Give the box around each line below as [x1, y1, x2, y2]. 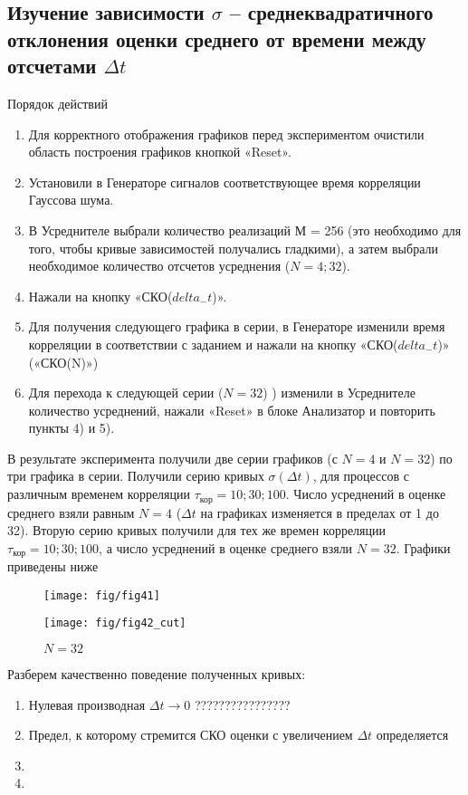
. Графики [396, 538, 451, 557]
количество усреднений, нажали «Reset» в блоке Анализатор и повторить [28, 400, 435, 419]
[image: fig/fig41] [43, 589, 160, 602]
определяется [376, 725, 449, 744]
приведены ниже [7, 557, 99, 576]
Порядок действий [7, 93, 108, 112]
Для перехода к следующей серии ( [28, 383, 224, 402]
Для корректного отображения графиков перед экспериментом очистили [28, 124, 425, 143]
